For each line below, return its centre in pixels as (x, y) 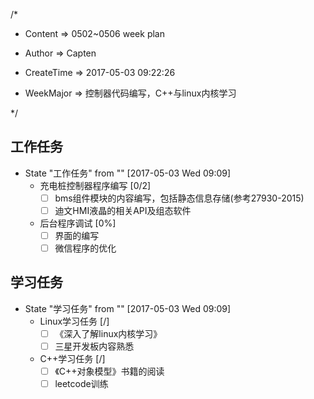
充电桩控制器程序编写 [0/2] (95, 185)
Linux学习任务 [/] (74, 321)
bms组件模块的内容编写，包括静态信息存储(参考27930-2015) (179, 198)
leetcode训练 (81, 384)
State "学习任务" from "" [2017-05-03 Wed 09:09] (128, 308)
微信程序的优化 (85, 248)
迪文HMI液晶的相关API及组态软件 (123, 210)
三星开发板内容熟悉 (94, 346)
